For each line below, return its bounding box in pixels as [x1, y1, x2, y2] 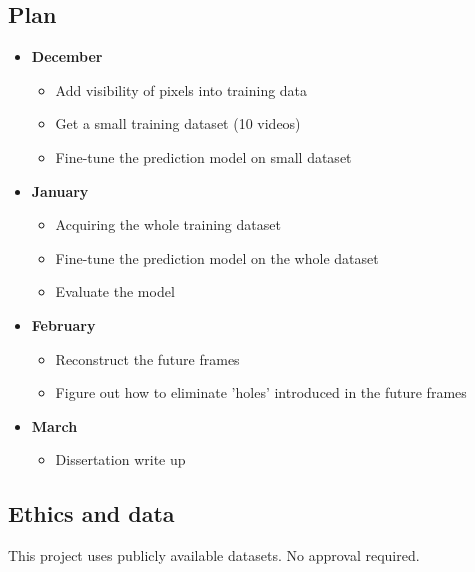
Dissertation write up [55, 449, 186, 470]
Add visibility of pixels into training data [55, 79, 308, 100]
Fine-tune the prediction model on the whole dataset [55, 247, 379, 268]
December [31, 46, 103, 67]
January [31, 180, 89, 201]
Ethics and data [8, 498, 175, 529]
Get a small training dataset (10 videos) [55, 113, 301, 134]
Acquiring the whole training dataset [55, 214, 281, 235]
